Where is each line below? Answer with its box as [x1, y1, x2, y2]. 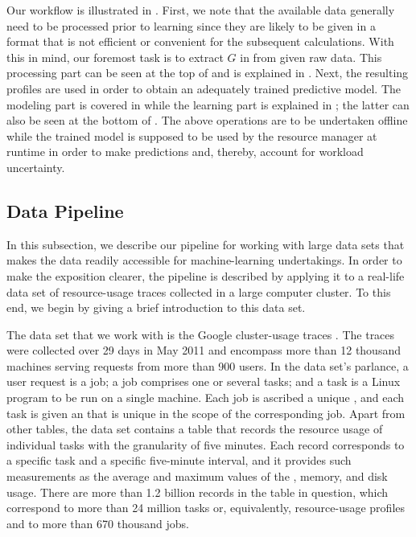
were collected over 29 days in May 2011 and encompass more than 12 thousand [6, 342, 401, 359]
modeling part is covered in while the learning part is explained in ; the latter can [6, 96, 410, 113]
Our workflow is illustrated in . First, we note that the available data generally [6, 2, 395, 18]
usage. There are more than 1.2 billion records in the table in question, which [6, 483, 389, 500]
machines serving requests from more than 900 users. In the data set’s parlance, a [6, 357, 409, 374]
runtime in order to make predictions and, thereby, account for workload [6, 143, 364, 160]
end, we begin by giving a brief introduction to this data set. [6, 299, 306, 316]
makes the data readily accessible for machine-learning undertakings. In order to [6, 252, 402, 268]
